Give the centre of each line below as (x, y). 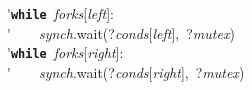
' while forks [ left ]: (60, 13)
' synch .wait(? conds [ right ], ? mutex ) (126, 71)
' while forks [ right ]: (65, 52)
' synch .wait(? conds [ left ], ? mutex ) (121, 32)
